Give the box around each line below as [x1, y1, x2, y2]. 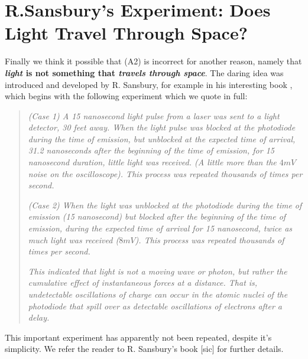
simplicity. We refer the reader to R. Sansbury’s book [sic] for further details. [5, 342, 284, 355]
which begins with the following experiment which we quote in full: [5, 90, 248, 102]
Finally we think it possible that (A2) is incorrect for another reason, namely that [5, 55, 302, 67]
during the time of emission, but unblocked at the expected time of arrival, [28, 132, 296, 145]
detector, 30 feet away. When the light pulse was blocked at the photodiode [28, 121, 296, 133]
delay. [28, 311, 50, 324]
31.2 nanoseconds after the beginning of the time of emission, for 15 [28, 144, 274, 156]
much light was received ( [28, 233, 119, 246]
